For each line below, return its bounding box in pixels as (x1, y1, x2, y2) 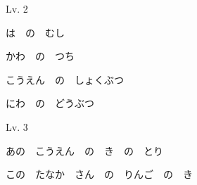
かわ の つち (6, 49, 75, 63)
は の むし (6, 25, 65, 39)
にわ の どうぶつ (6, 96, 94, 110)
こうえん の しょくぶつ (6, 72, 124, 87)
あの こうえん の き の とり (6, 143, 163, 158)
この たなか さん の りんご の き (6, 167, 193, 181)
